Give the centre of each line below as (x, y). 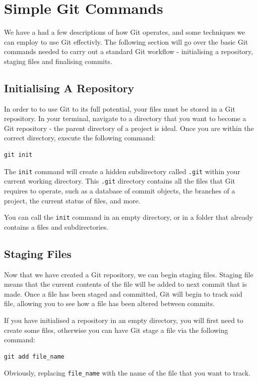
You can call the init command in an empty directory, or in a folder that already (129, 217)
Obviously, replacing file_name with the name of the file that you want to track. (127, 373)
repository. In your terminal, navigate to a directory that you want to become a (125, 118)
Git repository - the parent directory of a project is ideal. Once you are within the (129, 128)
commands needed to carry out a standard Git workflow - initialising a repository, (129, 51)
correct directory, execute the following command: (80, 138)
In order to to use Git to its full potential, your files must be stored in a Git (120, 108)
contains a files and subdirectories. (56, 226)
